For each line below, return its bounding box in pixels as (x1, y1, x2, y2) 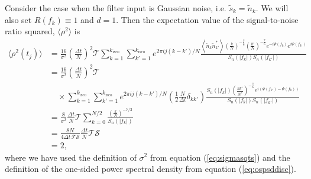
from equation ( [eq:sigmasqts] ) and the (150, 151, 290, 163)
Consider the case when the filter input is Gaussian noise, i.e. (5, 2, 226, 14)
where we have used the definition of (5, 151, 137, 163)
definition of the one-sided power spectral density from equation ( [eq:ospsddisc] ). (5, 162, 296, 175)
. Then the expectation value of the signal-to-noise (116, 13, 299, 25)
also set (5, 13, 32, 25)
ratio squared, (5, 25, 55, 37)
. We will (255, 2, 289, 14)
